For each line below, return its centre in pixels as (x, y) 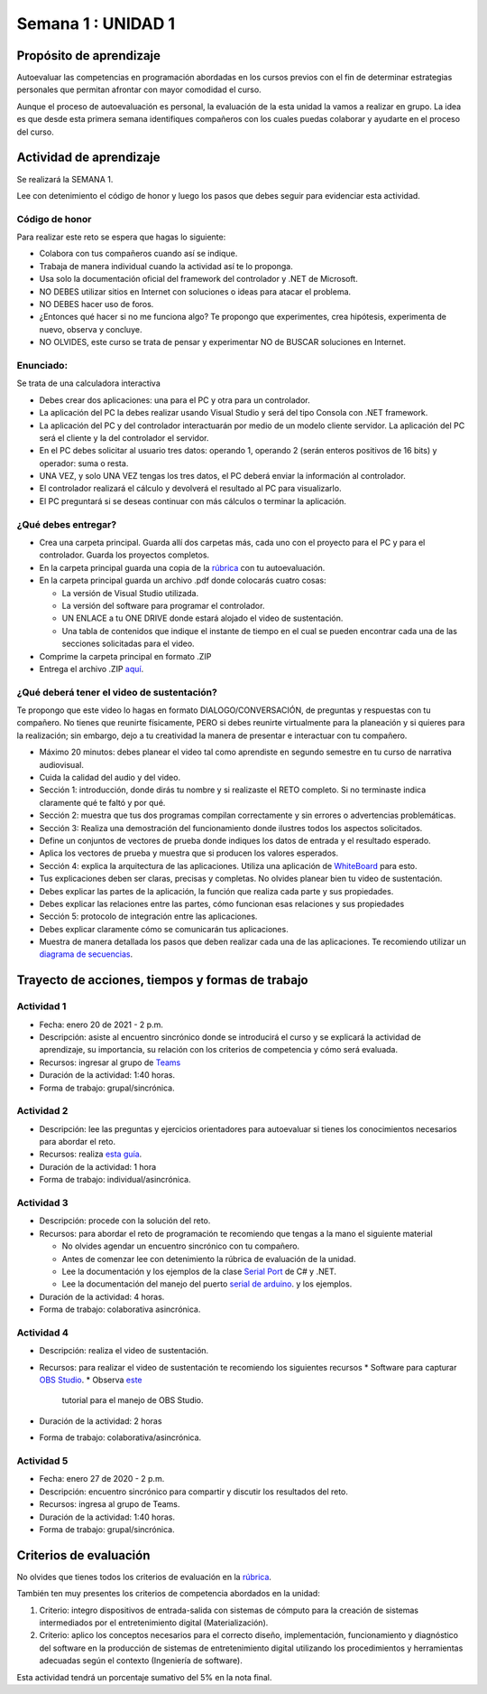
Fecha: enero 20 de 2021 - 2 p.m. (101, 1025)
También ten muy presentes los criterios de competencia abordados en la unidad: (168, 1594)
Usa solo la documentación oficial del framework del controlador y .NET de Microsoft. (198, 279)
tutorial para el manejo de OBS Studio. (133, 1400)
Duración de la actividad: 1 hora (98, 1166)
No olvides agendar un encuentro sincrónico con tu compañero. (181, 1246)
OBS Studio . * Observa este (91, 1380)
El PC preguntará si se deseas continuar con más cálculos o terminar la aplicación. (193, 501)
